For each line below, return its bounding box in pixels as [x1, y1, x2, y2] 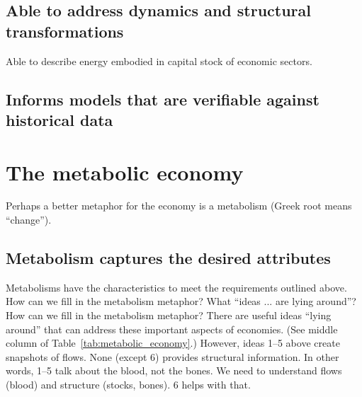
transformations [6, 20, 124, 42]
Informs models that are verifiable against [6, 88, 319, 110]
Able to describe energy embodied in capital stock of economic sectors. [6, 53, 312, 68]
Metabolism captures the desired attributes [6, 247, 331, 269]
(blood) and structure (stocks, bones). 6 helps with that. [6, 377, 251, 392]
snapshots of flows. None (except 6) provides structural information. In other [6, 349, 339, 364]
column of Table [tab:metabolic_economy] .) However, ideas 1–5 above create [6, 335, 340, 350]
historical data [6, 108, 113, 130]
